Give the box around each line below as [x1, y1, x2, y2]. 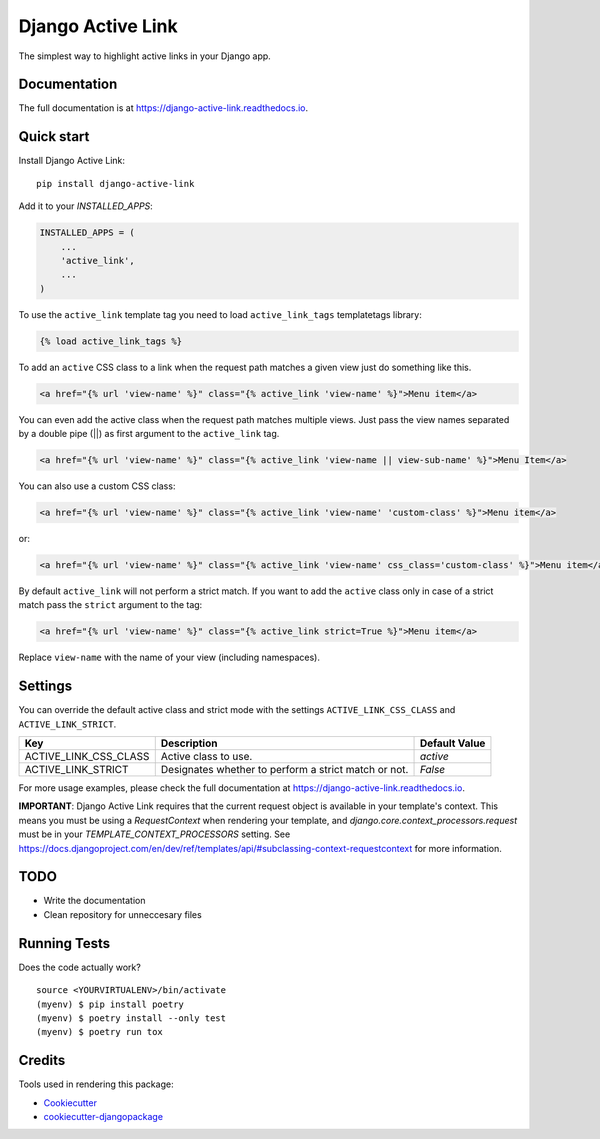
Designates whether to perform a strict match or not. [160, 762, 409, 776]
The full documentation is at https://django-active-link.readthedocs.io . [18, 102, 309, 114]
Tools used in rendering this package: [18, 1078, 174, 1090]
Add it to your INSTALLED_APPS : [18, 200, 154, 212]
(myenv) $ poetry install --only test [36, 1012, 227, 1024]
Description [160, 736, 218, 750]
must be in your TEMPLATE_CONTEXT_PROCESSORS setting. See [18, 828, 291, 840]
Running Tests [18, 935, 110, 952]
